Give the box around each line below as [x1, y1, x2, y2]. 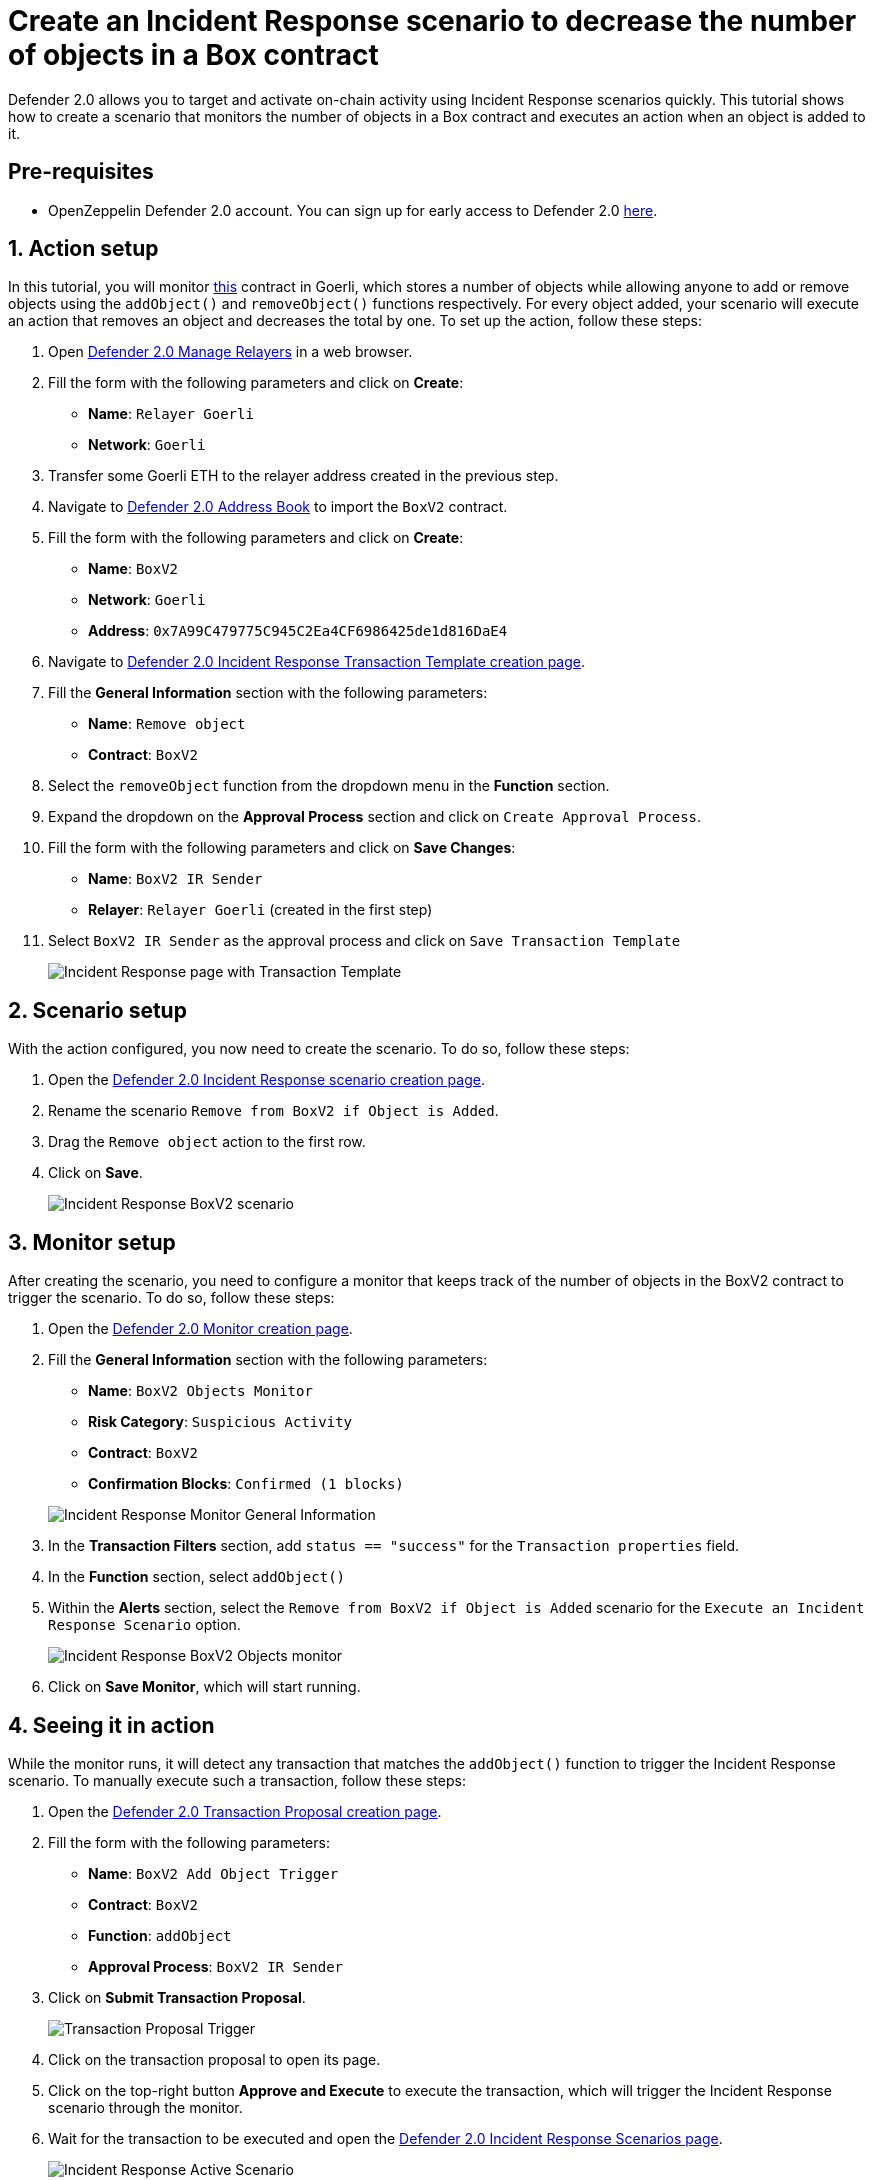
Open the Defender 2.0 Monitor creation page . [48, 1320, 353, 1338]
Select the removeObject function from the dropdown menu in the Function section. [48, 777, 610, 795]
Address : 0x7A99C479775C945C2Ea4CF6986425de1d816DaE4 [88, 622, 508, 640]
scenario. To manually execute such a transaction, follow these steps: [8, 1771, 466, 1789]
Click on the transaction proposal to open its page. [48, 2050, 381, 2068]
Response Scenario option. [48, 1616, 241, 1634]
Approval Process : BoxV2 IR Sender [88, 1957, 343, 1975]
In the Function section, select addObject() [48, 1568, 346, 1586]
